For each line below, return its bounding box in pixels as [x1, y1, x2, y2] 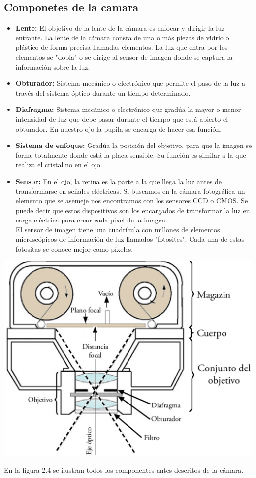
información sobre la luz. [15, 61, 90, 72]
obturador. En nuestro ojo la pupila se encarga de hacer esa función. [15, 123, 222, 134]
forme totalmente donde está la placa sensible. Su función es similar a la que [15, 149, 246, 160]
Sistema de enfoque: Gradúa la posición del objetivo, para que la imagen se [15, 140, 252, 150]
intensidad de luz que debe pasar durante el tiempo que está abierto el [15, 113, 228, 124]
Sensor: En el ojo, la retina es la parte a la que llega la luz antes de [15, 176, 222, 186]
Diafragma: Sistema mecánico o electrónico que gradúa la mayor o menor [15, 104, 241, 114]
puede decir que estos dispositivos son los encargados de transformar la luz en [15, 205, 250, 215]
